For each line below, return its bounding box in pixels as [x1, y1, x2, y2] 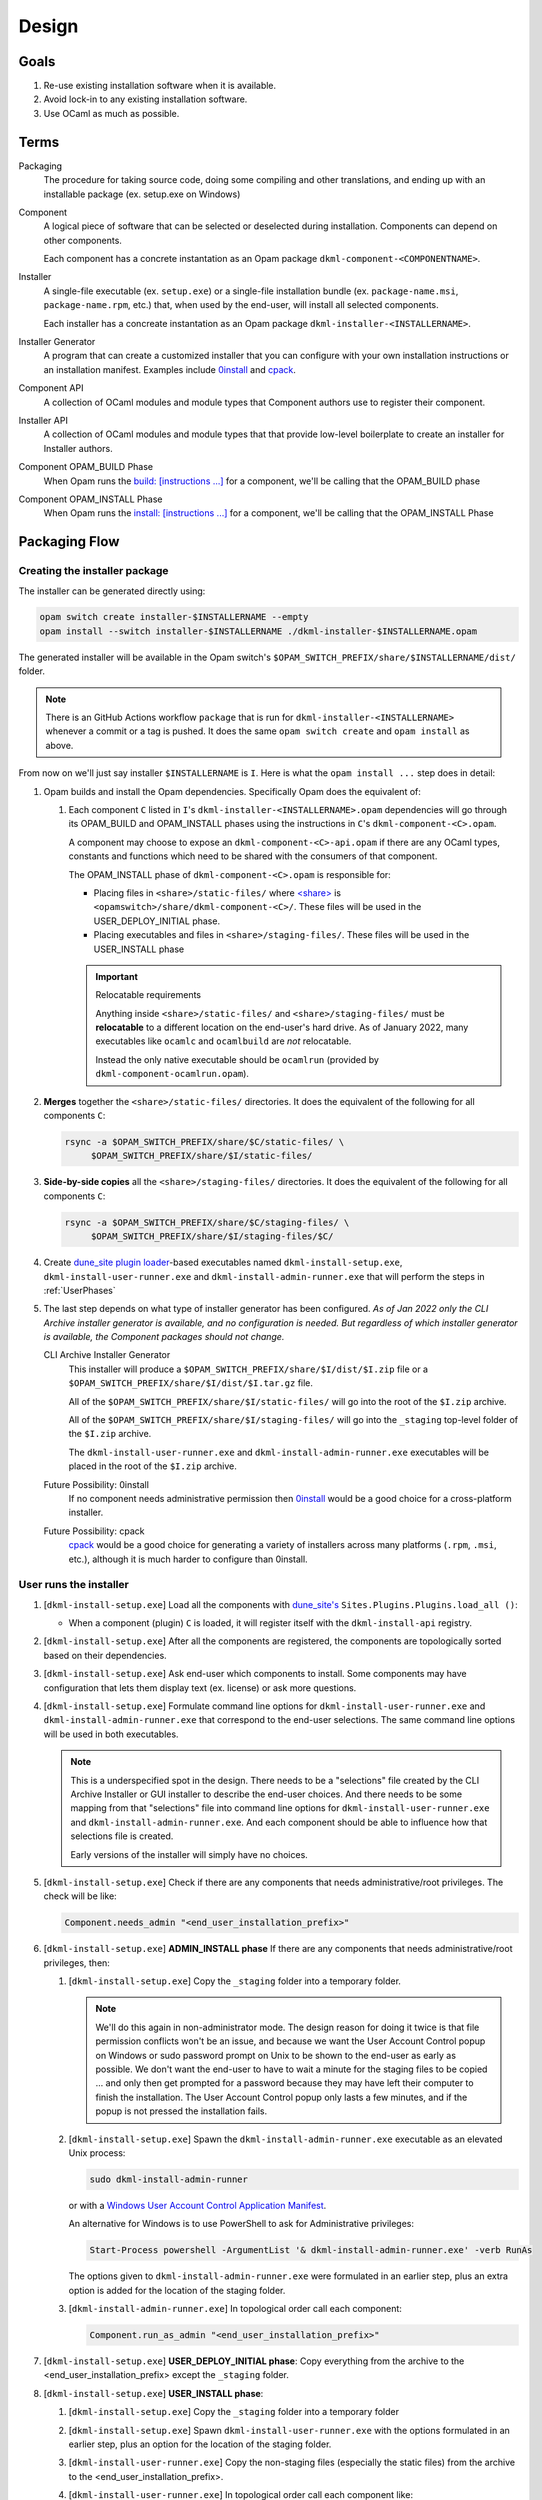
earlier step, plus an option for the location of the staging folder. [68, 2438, 332, 2450]
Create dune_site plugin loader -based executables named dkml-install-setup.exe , [43, 1256, 403, 1269]
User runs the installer [18, 1578, 129, 1592]
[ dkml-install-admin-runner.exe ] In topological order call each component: [68, 2303, 402, 2315]
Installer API [18, 415, 69, 426]
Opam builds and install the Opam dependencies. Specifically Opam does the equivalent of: [43, 785, 422, 797]
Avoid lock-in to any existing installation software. [43, 93, 248, 105]
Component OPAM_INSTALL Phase [18, 493, 163, 505]
